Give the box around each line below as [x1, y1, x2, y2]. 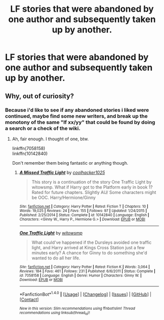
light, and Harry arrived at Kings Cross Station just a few [31, 244, 145, 250]
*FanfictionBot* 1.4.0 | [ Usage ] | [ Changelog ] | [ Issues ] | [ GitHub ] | [19, 290, 152, 297]
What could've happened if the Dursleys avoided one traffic [31, 239, 152, 245]
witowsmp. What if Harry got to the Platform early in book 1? [31, 184, 153, 190]
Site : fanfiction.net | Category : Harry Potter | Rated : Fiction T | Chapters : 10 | [19, 204, 149, 209]
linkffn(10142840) [12, 150, 48, 156]
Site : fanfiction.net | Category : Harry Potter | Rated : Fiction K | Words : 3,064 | [19, 264, 150, 269]
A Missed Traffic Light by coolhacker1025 [19, 170, 105, 175]
